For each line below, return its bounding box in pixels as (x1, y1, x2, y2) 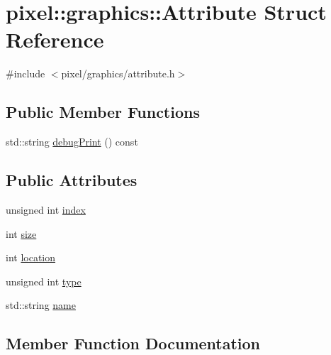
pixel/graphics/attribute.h (61, 66, 175, 81)
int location (6, 250, 56, 265)
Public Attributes (6, 169, 138, 191)
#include (6, 66, 45, 81)
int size (6, 226, 37, 241)
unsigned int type (6, 273, 82, 288)
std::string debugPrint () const (6, 134, 138, 149)
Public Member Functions (6, 101, 200, 123)
